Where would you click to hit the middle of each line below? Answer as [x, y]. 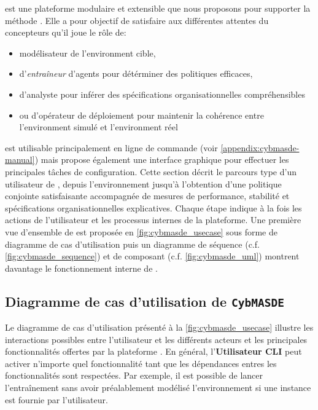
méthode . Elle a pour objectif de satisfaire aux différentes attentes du [137, 20]
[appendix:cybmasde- [260, 147]
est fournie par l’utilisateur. [56, 399]
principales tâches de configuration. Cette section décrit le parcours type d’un [151, 171]
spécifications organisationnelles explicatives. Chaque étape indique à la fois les [153, 207]
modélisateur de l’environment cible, [87, 53]
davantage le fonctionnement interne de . [81, 268]
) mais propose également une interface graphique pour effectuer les [162, 160]
